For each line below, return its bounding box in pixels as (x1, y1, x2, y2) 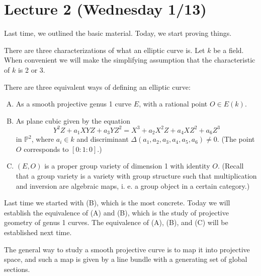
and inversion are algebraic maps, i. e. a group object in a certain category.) (16, 180, 250, 191)
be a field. (213, 44, 244, 55)
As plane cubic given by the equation (16, 115, 130, 126)
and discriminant (76, 134, 129, 144)
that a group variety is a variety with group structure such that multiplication (16, 171, 257, 181)
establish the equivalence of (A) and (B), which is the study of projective (4, 207, 229, 217)
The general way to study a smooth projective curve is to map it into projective (4, 244, 250, 254)
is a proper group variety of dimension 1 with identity (44, 160, 210, 171)
